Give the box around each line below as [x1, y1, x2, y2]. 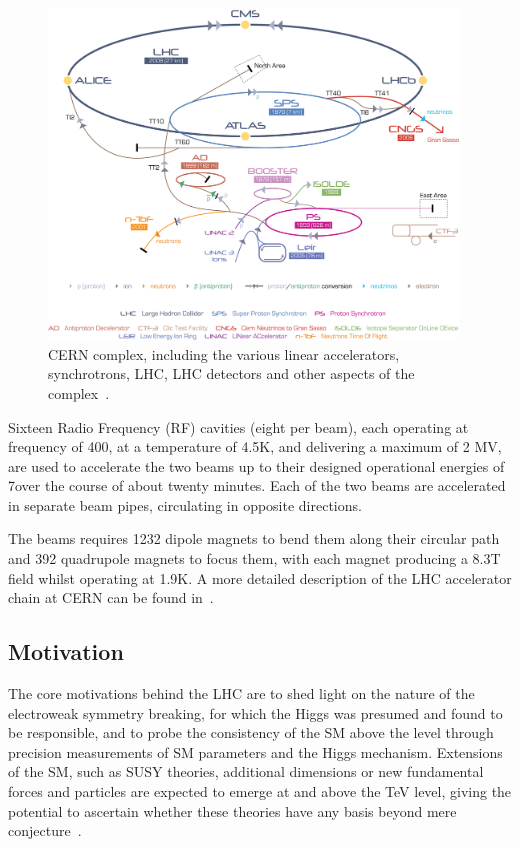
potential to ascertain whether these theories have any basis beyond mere [8, 800, 457, 821]
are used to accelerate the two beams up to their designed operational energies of [8, 455, 505, 476]
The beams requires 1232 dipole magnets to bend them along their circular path [8, 528, 500, 549]
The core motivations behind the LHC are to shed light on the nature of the [8, 683, 475, 704]
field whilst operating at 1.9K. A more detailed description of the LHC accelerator [8, 567, 512, 588]
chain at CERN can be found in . [8, 587, 214, 608]
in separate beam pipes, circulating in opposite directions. [8, 494, 362, 515]
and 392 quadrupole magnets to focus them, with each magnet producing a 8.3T [8, 548, 501, 569]
